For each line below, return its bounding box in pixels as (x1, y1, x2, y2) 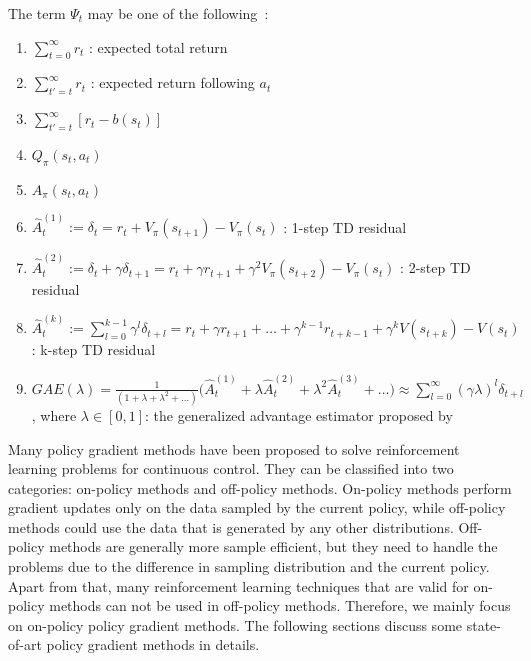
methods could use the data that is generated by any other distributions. (8, 516, 454, 537)
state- (466, 614, 501, 635)
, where (31, 404, 77, 425)
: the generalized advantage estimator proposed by (144, 404, 453, 425)
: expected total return (88, 36, 228, 57)
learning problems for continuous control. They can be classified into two (8, 458, 454, 479)
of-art (8, 634, 42, 655)
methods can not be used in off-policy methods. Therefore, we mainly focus (49, 595, 511, 616)
